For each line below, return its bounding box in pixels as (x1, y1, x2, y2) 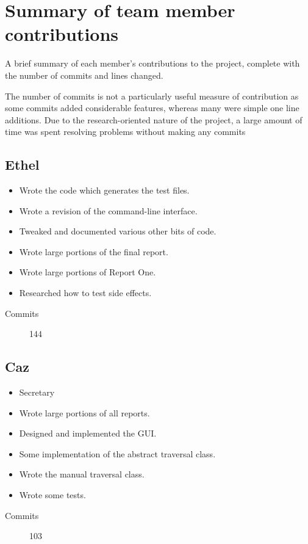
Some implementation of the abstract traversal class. (19, 447, 216, 460)
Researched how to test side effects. (19, 286, 152, 299)
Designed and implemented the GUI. (19, 427, 157, 440)
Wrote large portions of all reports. (19, 406, 150, 419)
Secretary (19, 386, 55, 399)
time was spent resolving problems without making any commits (5, 125, 246, 138)
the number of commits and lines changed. (5, 68, 163, 81)
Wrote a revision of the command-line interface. (19, 204, 198, 217)
